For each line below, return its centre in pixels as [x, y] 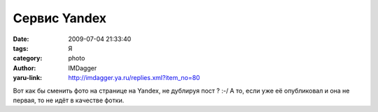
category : [28, 58]
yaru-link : [27, 78]
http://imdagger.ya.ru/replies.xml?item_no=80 [134, 78]
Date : [21, 39]
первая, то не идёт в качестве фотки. [69, 100]
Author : [24, 68]
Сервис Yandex [60, 18]
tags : [21, 48]
